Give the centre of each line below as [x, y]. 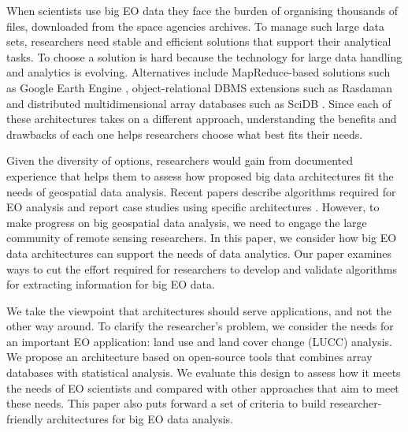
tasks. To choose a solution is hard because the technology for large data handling [204, 56]
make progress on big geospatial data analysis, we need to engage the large [187, 222]
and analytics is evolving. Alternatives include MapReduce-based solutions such [198, 72]
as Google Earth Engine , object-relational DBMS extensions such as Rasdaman [200, 87]
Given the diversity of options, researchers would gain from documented [180, 160]
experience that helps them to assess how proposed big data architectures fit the [200, 175]
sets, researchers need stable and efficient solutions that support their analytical [199, 41]
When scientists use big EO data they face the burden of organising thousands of [202, 10]
